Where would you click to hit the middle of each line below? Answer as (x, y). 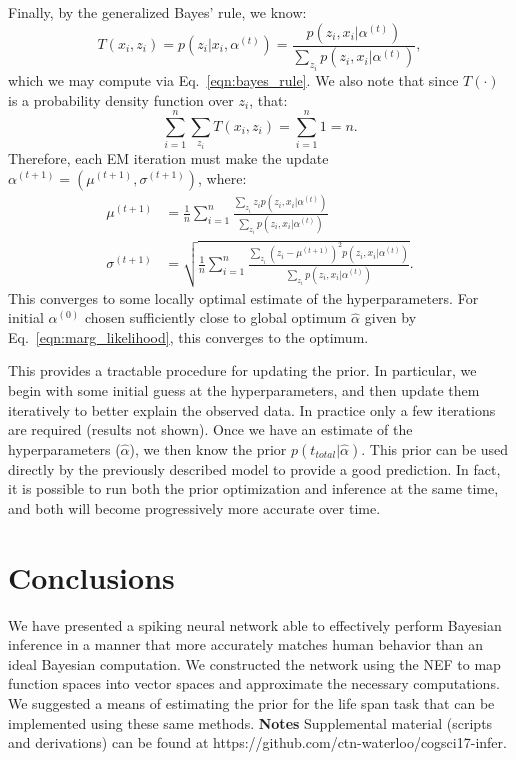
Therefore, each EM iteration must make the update (168, 157)
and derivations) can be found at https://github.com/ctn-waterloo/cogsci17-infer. (257, 742)
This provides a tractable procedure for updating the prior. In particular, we (242, 370)
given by (390, 317)
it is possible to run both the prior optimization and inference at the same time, (253, 488)
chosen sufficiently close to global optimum (215, 317)
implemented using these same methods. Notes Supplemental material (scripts (250, 722)
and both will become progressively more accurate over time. (194, 507)
